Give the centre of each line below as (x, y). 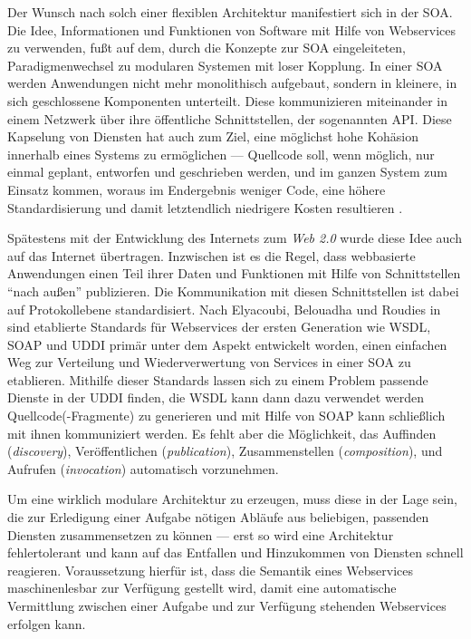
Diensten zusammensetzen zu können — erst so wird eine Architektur (201, 534)
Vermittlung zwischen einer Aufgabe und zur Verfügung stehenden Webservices (227, 605)
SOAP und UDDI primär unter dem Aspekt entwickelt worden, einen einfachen (227, 344)
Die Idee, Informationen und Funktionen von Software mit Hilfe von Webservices (231, 29)
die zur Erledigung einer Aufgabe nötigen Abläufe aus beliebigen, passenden (218, 517)
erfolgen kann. (47, 623)
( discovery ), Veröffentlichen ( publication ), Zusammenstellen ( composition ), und (225, 451)
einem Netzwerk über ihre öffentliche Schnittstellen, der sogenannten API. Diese (230, 118)
